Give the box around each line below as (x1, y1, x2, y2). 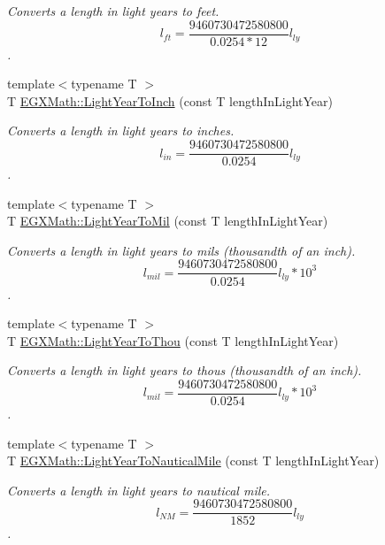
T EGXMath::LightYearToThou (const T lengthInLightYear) (7, 331, 339, 349)
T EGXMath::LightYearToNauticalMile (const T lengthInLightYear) (7, 451, 380, 470)
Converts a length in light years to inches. (7, 121, 235, 140)
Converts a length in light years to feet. (7, 2, 219, 19)
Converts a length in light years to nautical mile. (7, 480, 271, 499)
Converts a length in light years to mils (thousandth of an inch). (7, 241, 356, 259)
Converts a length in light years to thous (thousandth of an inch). (7, 361, 362, 380)
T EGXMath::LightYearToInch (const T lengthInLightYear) (7, 91, 334, 110)
